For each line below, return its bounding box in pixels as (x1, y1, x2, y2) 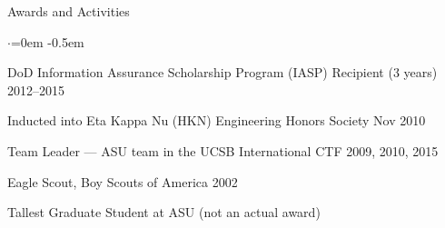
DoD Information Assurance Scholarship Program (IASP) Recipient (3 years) (7, 63, 438, 82)
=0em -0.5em (10, 32, 84, 51)
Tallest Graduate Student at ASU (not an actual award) (7, 203, 321, 222)
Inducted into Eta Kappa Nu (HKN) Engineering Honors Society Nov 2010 (7, 111, 426, 130)
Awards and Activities (7, 2, 130, 20)
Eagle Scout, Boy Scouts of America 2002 (7, 172, 238, 191)
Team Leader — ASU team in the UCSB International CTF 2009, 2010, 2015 (7, 141, 439, 160)
